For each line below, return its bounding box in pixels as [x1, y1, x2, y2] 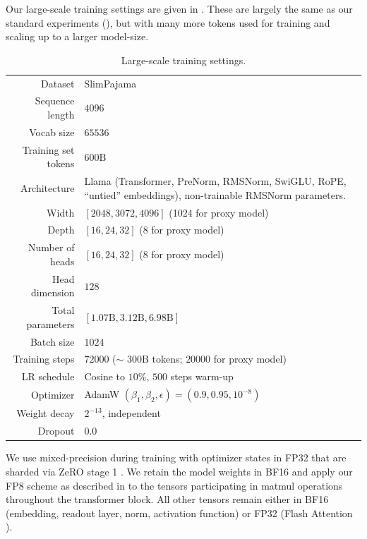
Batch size [30, 334, 75, 349]
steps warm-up [170, 369, 234, 384]
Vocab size [29, 124, 75, 139]
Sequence [35, 93, 75, 108]
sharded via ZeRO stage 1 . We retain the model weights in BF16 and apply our [6, 464, 353, 478]
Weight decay [16, 406, 75, 420]
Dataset [41, 75, 75, 90]
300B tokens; [127, 351, 183, 366]
